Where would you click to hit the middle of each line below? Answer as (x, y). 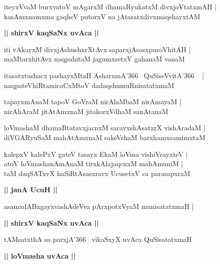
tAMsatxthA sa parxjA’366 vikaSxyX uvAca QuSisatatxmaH (98, 239)
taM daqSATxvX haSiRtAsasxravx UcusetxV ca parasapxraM (97, 173)
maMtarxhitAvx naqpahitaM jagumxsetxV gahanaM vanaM (95, 59)
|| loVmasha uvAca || (40, 255)
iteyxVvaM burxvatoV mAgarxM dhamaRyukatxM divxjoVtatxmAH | (110, 6)
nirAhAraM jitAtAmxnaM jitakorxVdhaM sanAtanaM (86, 111)
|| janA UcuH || (31, 190)
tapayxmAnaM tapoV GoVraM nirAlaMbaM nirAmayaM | (93, 102)
